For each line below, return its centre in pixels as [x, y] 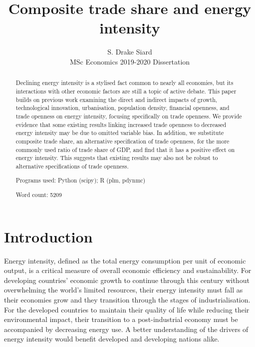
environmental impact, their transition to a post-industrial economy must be [121, 319]
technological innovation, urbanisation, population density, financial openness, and [123, 108]
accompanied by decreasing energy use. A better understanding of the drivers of [126, 329]
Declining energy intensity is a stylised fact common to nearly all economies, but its [125, 83]
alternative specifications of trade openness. [72, 166]
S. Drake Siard [130, 52]
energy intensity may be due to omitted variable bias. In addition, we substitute [120, 133]
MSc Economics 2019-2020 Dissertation [130, 61]
